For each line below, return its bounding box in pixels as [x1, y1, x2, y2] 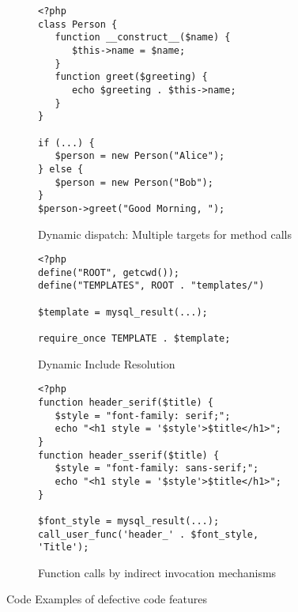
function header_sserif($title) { [38, 449, 220, 461]
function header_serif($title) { [38, 396, 213, 408]
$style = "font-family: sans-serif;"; [55, 463, 259, 474]
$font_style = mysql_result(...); [38, 515, 220, 527]
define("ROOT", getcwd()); [38, 266, 179, 278]
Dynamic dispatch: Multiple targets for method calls [38, 225, 292, 242]
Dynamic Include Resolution [38, 355, 175, 372]
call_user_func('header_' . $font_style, [38, 528, 259, 540]
